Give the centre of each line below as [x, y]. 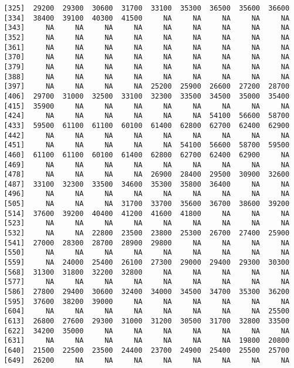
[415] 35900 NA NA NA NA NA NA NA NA [147, 106]
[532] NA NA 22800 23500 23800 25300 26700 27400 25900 [147, 233]
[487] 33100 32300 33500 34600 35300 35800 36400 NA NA [147, 184]
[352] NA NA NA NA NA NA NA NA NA [147, 37]
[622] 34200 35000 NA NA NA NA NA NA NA [147, 331]
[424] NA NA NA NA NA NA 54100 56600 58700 [147, 116]
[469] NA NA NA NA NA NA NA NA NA [147, 165]
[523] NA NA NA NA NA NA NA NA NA [147, 223]
